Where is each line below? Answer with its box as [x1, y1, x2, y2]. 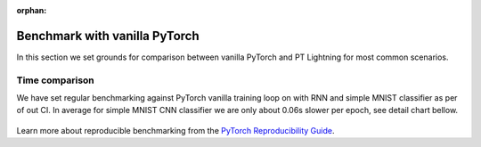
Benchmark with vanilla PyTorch [16, 28, 200, 44]
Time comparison [16, 74, 95, 86]
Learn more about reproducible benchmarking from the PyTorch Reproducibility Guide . [16, 125, 335, 135]
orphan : [16, 5, 47, 15]
